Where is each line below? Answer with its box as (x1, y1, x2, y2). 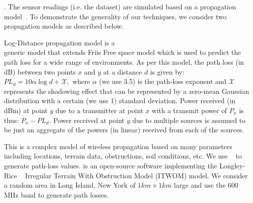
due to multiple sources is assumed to (132, 115, 246, 125)
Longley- (219, 160, 246, 170)
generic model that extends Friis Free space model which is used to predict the (4, 47, 241, 57)
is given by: (150, 66, 185, 77)
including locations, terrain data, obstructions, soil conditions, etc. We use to (4, 151, 242, 161)
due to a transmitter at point (55, 105, 143, 115)
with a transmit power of (152, 105, 227, 115)
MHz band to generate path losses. (4, 189, 109, 200)
